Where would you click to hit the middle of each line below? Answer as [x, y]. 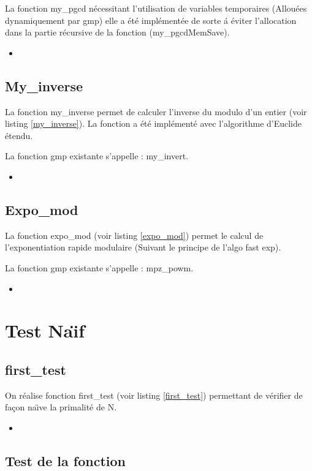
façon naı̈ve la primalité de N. [61, 407]
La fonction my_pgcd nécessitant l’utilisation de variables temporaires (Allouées [156, 8]
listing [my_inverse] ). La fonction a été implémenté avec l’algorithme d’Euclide [154, 123]
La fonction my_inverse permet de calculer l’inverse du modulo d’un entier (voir [156, 111]
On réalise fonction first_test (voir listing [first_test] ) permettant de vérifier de [154, 395]
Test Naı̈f [45, 330]
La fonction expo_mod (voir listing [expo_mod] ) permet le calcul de [134, 235]
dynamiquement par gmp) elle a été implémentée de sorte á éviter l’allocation [151, 20]
